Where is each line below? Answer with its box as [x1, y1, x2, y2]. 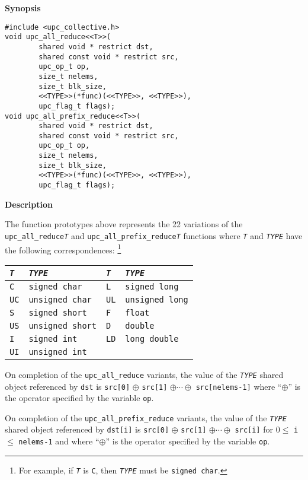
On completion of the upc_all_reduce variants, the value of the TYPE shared [5, 368, 284, 380]
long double [125, 333, 179, 344]
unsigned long [125, 294, 188, 304]
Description [5, 198, 53, 210]
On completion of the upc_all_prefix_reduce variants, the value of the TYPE [5, 411, 287, 424]
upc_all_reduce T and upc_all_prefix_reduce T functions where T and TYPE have [5, 229, 303, 241]
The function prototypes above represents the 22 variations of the [5, 218, 243, 230]
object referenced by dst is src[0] [5, 380, 130, 392]
